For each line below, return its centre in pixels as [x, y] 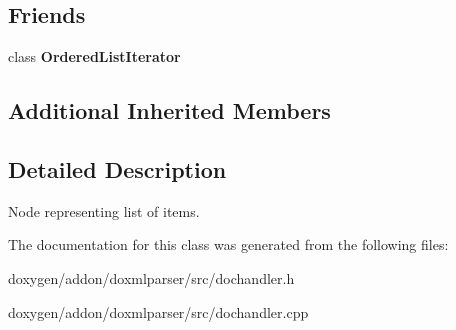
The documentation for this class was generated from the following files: [228, 244]
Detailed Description [117, 168]
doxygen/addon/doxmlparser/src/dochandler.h [151, 277]
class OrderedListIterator [94, 56]
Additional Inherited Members [169, 110]
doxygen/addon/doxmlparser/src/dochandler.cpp [158, 311]
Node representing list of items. [104, 210]
